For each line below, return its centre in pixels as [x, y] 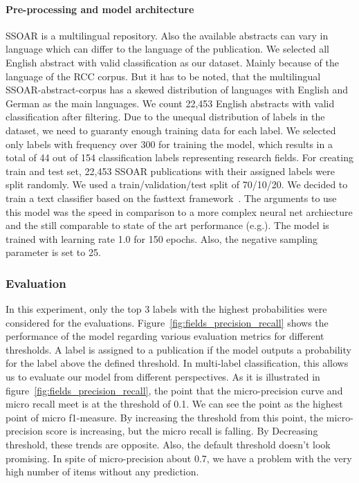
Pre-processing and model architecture [100, 9]
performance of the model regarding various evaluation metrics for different [165, 336]
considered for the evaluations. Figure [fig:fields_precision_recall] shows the [167, 322]
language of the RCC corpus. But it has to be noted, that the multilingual [163, 76]
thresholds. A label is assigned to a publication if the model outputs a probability [178, 349]
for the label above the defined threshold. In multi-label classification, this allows [177, 363]
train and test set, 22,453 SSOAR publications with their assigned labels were [170, 171]
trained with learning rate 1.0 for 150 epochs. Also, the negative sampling [162, 238]
